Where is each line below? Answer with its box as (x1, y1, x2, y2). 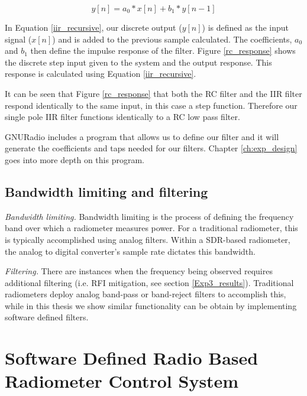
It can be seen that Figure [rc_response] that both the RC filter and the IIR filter (5, 87, 302, 99)
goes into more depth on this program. (5, 153, 144, 165)
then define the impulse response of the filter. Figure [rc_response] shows (30, 44, 296, 57)
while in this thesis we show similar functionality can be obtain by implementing (5, 299, 297, 311)
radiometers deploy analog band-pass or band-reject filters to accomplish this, (5, 288, 286, 300)
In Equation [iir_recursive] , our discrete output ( (5, 21, 182, 33)
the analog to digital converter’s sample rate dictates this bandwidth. (5, 245, 256, 257)
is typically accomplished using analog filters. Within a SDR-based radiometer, (5, 233, 290, 245)
